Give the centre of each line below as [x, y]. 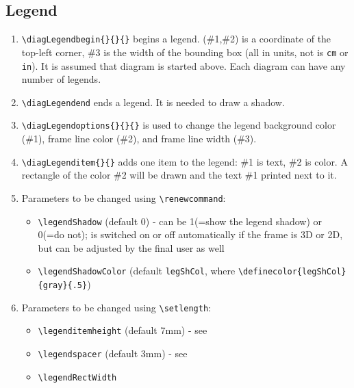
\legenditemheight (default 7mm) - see [123, 330]
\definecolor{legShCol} [292, 272]
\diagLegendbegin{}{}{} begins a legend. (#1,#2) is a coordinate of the [176, 39]
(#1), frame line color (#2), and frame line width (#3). [139, 139]
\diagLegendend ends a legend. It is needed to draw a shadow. [153, 102]
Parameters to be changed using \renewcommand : [124, 197]
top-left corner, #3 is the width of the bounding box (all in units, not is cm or [185, 52]
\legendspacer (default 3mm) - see [113, 353]
